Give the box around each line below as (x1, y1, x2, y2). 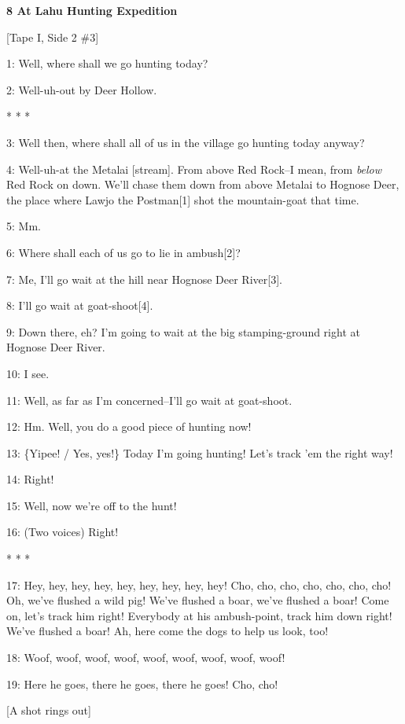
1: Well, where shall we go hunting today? (6, 55, 208, 72)
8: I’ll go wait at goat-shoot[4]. (6, 297, 153, 314)
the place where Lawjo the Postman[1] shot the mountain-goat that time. (6, 191, 359, 208)
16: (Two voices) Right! (6, 524, 119, 540)
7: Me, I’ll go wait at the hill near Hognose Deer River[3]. (6, 270, 282, 287)
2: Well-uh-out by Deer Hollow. (6, 81, 157, 97)
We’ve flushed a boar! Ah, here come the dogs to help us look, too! (6, 623, 329, 639)
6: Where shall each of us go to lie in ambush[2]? (6, 244, 241, 260)
